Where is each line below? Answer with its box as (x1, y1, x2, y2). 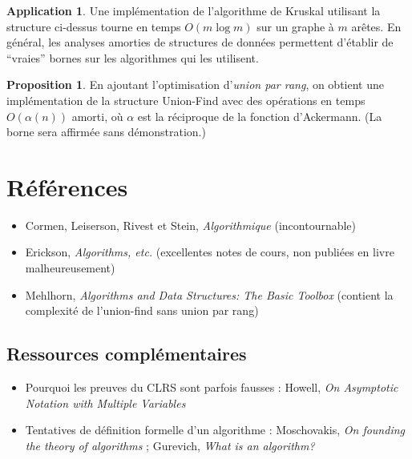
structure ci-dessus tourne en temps (6, 18, 181, 34)
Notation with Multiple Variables (25, 394, 186, 411)
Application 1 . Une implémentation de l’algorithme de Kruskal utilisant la (6, 2, 381, 18)
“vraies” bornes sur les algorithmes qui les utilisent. (6, 49, 259, 66)
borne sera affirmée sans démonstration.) (6, 123, 206, 140)
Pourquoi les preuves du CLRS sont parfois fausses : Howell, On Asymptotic (25, 379, 398, 396)
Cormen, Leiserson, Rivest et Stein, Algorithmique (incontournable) (25, 216, 357, 233)
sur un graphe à (256, 18, 334, 34)
